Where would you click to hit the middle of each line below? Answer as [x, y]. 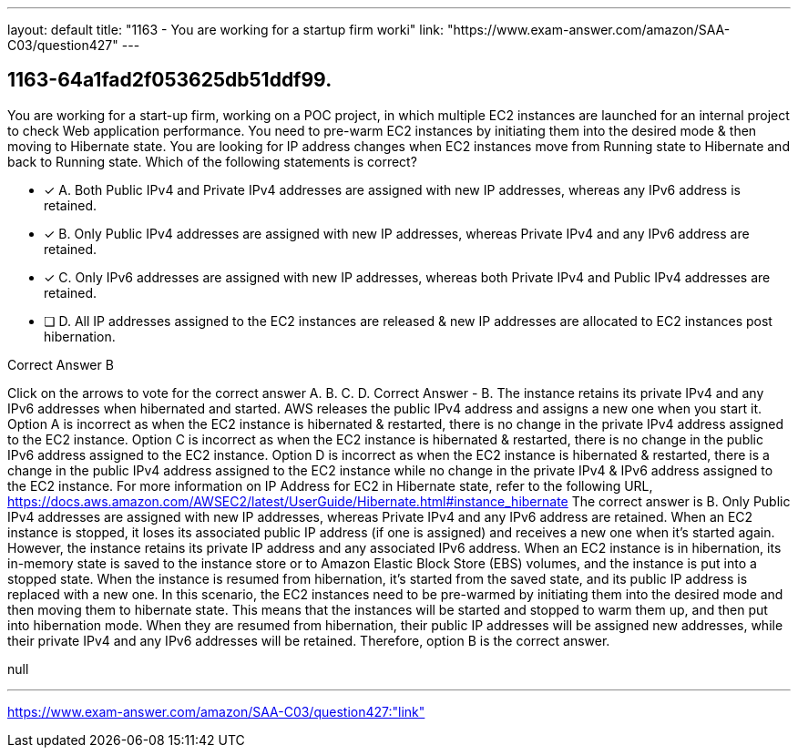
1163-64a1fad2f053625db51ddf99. [170, 80]
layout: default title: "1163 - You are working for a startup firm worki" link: [226, 30]
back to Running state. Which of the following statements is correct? [212, 161]
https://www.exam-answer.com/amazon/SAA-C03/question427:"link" [216, 711]
